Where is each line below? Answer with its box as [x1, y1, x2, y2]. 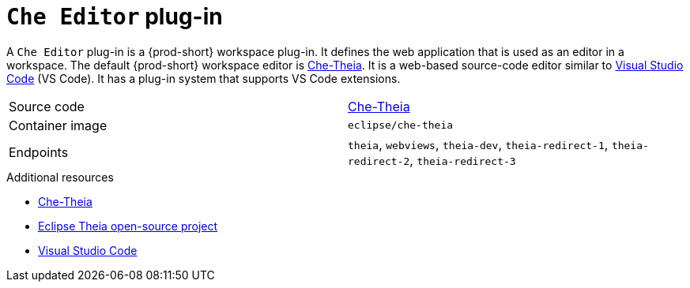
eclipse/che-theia [348, 119, 454, 132]
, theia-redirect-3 [409, 151, 516, 168]
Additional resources [6, 170, 114, 184]
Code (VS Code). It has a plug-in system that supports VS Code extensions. [6, 71, 401, 85]
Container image [9, 117, 107, 133]
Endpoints [9, 144, 69, 160]
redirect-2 [348, 155, 410, 167]
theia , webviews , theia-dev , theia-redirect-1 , [348, 136, 609, 152]
